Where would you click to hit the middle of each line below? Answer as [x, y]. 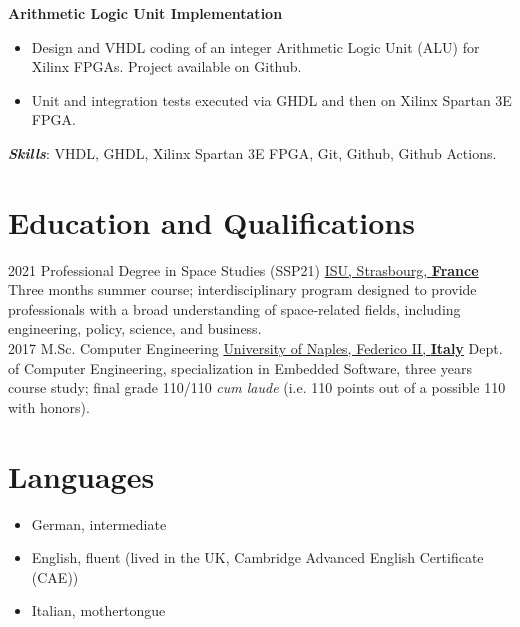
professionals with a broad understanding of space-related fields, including [234, 308]
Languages [81, 475]
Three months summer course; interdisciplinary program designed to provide [242, 289]
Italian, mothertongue [98, 610]
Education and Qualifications [211, 221]
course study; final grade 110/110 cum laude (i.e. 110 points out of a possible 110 [257, 387]
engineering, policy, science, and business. [135, 328]
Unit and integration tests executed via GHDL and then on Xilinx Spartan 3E [271, 99]
